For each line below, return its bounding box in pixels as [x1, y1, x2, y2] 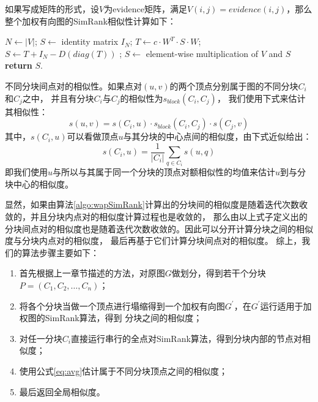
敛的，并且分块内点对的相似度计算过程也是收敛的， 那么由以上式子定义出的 [5, 210, 308, 222]
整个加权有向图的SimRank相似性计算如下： [5, 14, 176, 27]
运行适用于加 [260, 299, 312, 312]
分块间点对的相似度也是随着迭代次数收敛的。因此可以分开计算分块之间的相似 [5, 222, 313, 235]
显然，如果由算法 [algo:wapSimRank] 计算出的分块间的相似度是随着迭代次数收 [5, 198, 308, 211]
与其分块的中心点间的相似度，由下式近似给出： [123, 130, 312, 143]
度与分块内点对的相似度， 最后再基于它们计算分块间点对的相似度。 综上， [5, 234, 302, 247]
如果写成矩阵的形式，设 [5, 2, 99, 15]
